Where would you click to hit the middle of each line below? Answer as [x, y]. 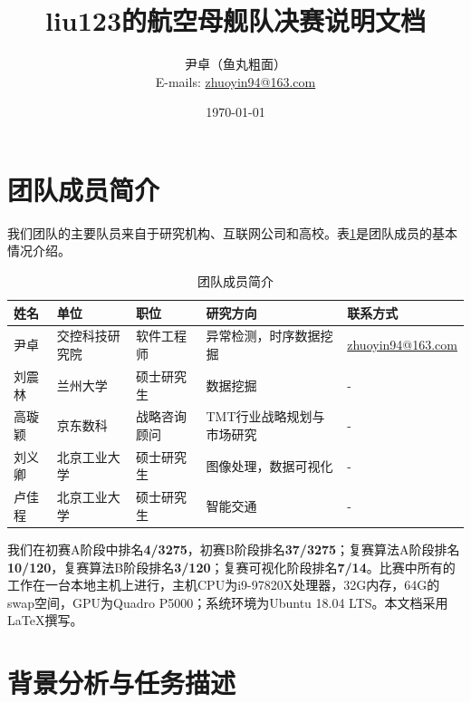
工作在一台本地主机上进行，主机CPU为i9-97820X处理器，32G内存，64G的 [224, 585]
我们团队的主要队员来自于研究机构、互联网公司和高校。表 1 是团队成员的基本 [232, 232]
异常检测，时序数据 [263, 336]
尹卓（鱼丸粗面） [235, 64]
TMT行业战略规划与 [265, 416]
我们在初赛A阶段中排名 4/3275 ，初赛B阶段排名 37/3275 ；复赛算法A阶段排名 [234, 549]
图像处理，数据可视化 [269, 465]
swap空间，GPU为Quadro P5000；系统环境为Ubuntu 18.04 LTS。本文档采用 [228, 602]
